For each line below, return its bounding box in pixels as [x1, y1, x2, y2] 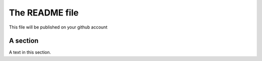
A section [9, 37, 39, 45]
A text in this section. [9, 49, 51, 55]
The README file [9, 7, 79, 18]
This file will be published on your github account [9, 24, 108, 30]
